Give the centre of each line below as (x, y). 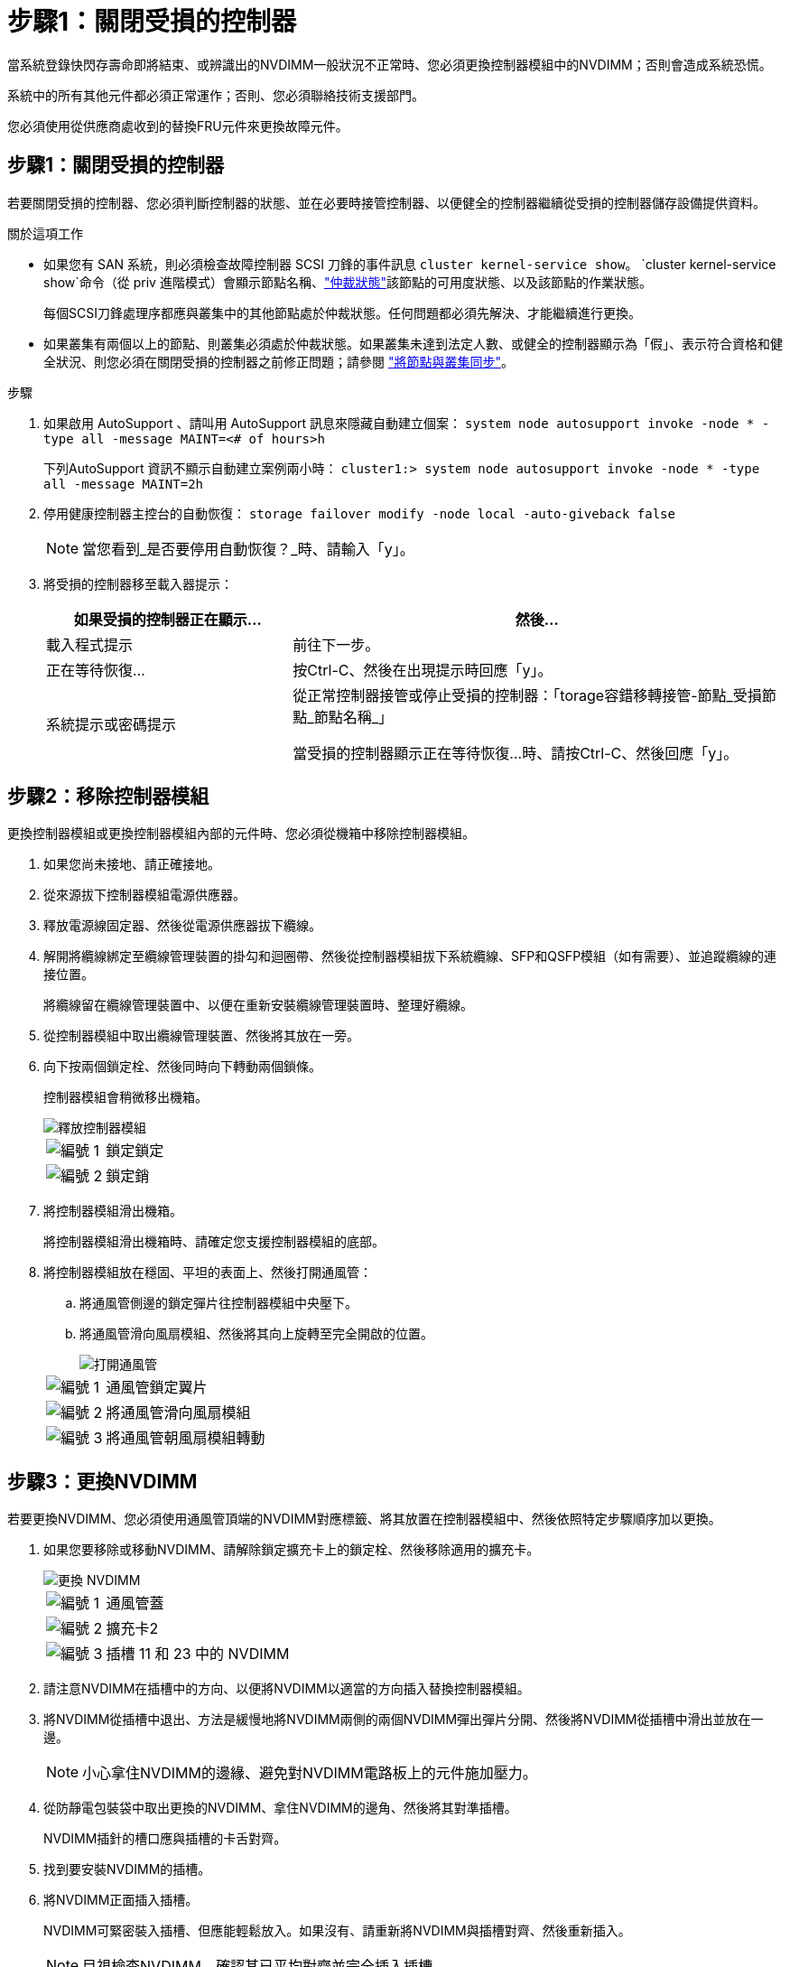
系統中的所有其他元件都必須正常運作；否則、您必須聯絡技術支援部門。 (216, 95)
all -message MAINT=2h (124, 484)
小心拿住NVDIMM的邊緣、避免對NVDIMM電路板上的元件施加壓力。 (310, 1773)
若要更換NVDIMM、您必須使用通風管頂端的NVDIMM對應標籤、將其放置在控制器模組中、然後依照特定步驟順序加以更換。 (364, 1519)
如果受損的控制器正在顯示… (167, 619)
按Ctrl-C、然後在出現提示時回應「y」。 (423, 670)
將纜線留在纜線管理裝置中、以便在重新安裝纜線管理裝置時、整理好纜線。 (258, 1005)
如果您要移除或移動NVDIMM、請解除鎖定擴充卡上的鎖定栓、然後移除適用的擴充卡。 (292, 1550)
